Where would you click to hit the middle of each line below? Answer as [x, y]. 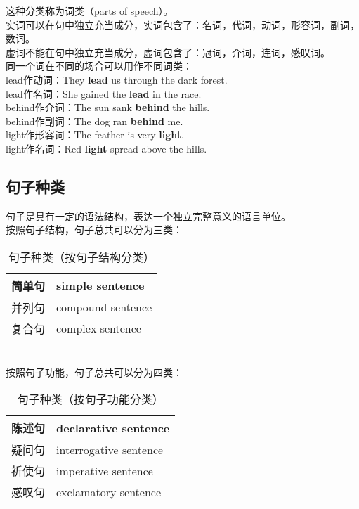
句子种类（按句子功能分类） [90, 399]
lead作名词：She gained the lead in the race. [104, 93]
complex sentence [99, 328]
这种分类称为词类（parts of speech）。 [90, 11]
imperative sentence [105, 470]
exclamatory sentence [109, 491]
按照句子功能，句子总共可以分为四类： [94, 372]
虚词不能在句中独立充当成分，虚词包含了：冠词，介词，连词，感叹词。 [168, 52]
